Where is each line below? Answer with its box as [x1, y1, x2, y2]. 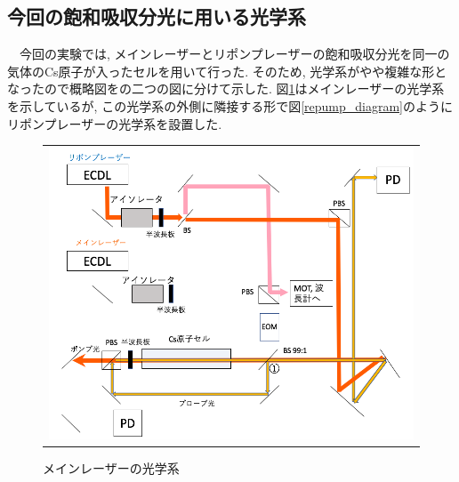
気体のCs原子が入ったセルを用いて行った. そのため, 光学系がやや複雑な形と [7, 61, 447, 80]
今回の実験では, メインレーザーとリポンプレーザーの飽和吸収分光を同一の [19, 44, 450, 63]
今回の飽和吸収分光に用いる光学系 [7, 3, 306, 30]
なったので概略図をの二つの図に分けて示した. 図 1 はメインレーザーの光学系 [7, 79, 445, 98]
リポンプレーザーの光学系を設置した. [7, 114, 222, 133]
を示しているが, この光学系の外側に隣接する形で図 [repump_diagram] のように [7, 96, 453, 115]
